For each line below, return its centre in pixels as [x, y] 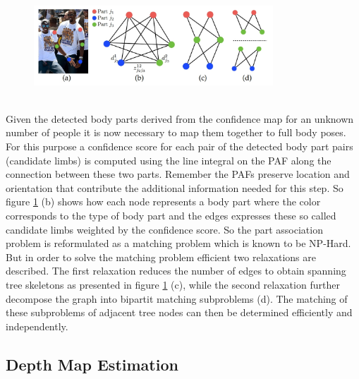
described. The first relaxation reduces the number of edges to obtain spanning [176, 271]
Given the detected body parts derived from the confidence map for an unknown [180, 118]
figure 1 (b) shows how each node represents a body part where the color [163, 201]
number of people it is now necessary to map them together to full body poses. [176, 132]
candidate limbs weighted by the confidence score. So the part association [164, 229]
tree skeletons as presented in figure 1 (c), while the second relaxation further [173, 284]
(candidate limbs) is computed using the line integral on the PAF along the [169, 160]
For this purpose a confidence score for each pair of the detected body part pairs [179, 146]
